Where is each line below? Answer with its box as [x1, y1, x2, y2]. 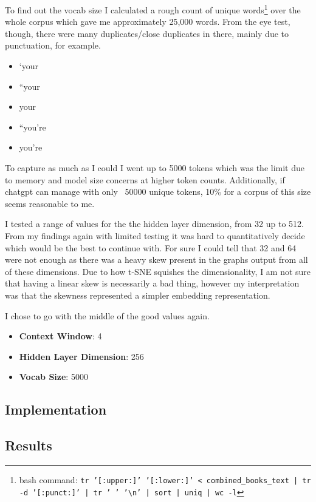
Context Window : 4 [19, 330, 102, 342]
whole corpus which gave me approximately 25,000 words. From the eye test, [5, 15, 290, 28]
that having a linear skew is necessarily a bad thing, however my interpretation [5, 277, 300, 290]
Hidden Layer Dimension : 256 [19, 350, 144, 362]
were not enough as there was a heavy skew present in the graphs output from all [5, 253, 308, 266]
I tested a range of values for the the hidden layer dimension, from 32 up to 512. [5, 217, 304, 230]
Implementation [5, 400, 107, 419]
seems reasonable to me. [5, 197, 95, 209]
